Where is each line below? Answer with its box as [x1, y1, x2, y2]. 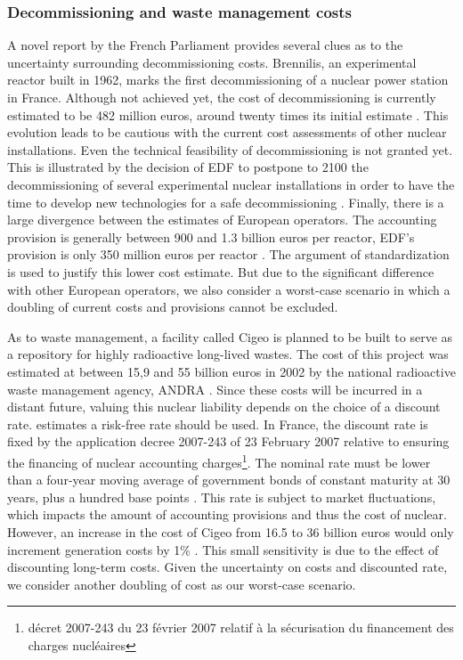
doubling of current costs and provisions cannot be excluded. [7, 297, 338, 316]
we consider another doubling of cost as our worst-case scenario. [7, 574, 356, 593]
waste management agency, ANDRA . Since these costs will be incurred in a [7, 379, 423, 398]
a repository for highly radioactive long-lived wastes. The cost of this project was [7, 345, 449, 363]
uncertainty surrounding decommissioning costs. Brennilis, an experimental [7, 53, 417, 71]
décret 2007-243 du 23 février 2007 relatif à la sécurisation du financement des [28, 618, 454, 637]
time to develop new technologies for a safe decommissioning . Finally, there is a [7, 192, 444, 211]
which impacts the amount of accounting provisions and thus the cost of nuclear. [7, 505, 447, 524]
